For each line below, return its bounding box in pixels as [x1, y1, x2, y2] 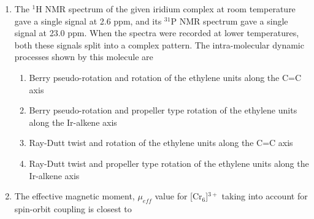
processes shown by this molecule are [14, 50, 153, 63]
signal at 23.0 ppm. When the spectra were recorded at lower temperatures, [14, 26, 299, 39]
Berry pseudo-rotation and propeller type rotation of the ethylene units [29, 104, 297, 117]
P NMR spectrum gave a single [170, 14, 288, 27]
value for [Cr [155, 190, 202, 202]
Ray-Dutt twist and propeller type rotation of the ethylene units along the [29, 156, 309, 169]
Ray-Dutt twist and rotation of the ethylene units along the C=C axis [29, 136, 293, 149]
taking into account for [221, 190, 308, 202]
